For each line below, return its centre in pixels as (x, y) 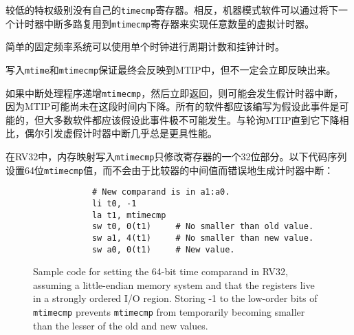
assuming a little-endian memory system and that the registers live (174, 284)
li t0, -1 (114, 203)
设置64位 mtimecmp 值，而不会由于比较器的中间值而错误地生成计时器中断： (170, 170)
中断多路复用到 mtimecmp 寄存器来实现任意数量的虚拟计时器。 (179, 23)
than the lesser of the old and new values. (121, 325)
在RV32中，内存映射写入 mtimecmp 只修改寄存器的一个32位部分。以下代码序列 (176, 156)
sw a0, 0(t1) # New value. (163, 249)
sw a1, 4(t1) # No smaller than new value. (203, 238)
